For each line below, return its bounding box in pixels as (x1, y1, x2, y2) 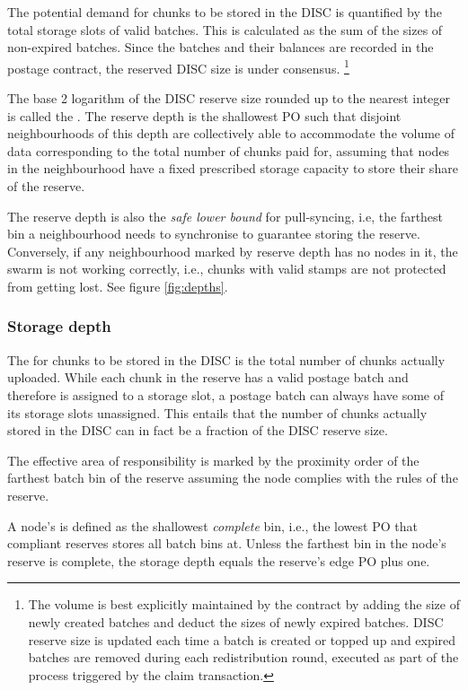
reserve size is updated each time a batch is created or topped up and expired (28, 630, 456, 649)
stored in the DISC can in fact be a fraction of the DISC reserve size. (7, 421, 388, 440)
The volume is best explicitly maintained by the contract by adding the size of (28, 595, 460, 614)
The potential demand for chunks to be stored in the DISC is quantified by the (7, 3, 442, 21)
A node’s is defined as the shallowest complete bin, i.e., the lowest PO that (7, 516, 418, 535)
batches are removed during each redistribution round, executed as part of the (28, 648, 459, 667)
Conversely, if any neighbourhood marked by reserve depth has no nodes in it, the (7, 241, 458, 260)
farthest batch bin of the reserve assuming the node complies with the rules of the (7, 468, 458, 487)
